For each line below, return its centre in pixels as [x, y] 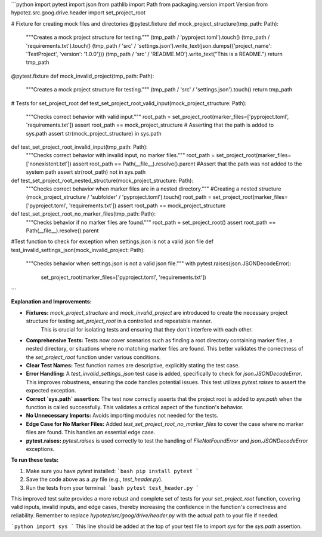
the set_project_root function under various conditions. [93, 357]
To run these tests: [35, 460]
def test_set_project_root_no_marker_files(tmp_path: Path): [83, 214]
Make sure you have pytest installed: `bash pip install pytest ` [112, 471]
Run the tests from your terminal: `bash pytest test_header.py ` [113, 487]
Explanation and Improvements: [51, 302]
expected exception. [51, 391]
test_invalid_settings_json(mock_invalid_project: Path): [78, 250]
